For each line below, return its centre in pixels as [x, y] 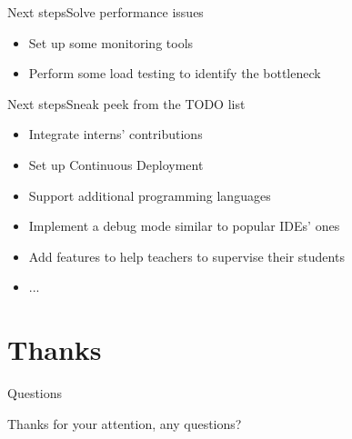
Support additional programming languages [150, 195]
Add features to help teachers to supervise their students [186, 256]
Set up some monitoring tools [111, 42]
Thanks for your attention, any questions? [125, 423]
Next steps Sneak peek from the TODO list [126, 103]
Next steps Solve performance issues [106, 12]
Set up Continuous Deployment [116, 164]
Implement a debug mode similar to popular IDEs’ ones [184, 226]
